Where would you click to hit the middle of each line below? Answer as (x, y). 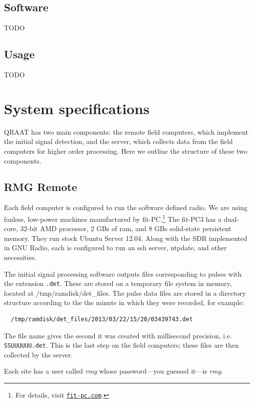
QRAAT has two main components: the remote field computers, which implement (126, 131)
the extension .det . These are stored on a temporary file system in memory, (118, 283)
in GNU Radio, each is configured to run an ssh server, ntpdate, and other (116, 248)
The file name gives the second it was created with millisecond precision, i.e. (118, 335)
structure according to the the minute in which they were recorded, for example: (124, 302)
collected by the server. (38, 354)
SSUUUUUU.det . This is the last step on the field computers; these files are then (121, 345)
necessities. (20, 257)
